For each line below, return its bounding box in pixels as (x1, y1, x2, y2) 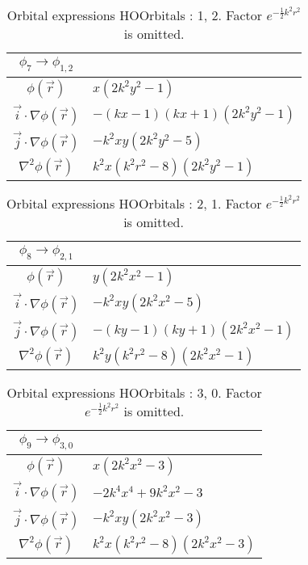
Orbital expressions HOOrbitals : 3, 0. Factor (6, 382, 262, 402)
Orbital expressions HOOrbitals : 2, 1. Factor (6, 194, 262, 213)
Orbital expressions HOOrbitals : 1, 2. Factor (6, 6, 263, 24)
